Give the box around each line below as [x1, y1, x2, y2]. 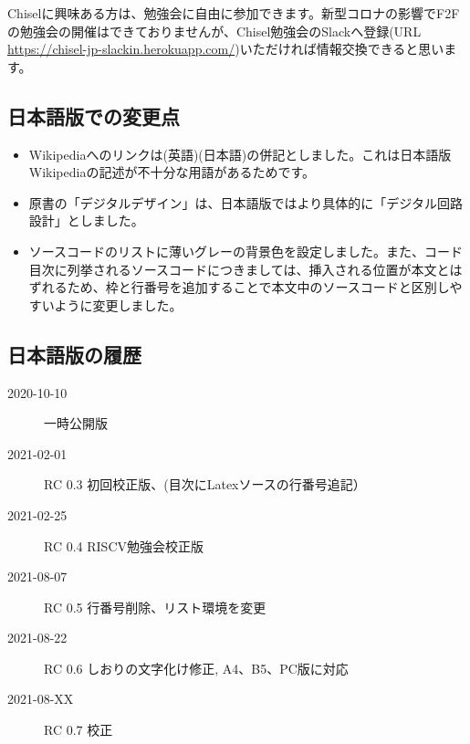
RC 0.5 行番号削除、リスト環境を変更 [44, 597, 266, 616]
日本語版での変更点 [7, 101, 180, 130]
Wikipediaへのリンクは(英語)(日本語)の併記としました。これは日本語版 [28, 144, 452, 163]
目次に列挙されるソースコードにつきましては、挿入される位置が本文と [28, 259, 450, 278]
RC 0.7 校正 [44, 720, 113, 739]
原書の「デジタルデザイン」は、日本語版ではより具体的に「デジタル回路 [28, 193, 463, 212]
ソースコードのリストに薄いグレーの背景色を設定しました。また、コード [28, 241, 464, 260]
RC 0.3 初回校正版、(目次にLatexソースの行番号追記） [44, 475, 366, 494]
